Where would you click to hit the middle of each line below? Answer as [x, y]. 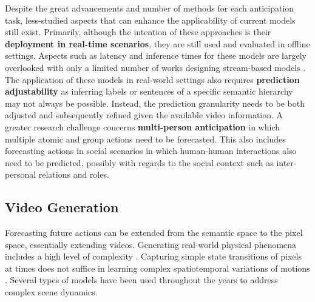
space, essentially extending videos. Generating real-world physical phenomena [151, 244]
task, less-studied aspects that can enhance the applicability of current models [150, 20]
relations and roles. [74, 174]
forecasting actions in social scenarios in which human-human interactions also [151, 151]
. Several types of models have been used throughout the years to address [141, 280]
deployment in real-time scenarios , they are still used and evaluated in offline [157, 43]
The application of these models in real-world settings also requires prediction [152, 79]
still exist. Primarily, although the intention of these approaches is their [138, 32]
